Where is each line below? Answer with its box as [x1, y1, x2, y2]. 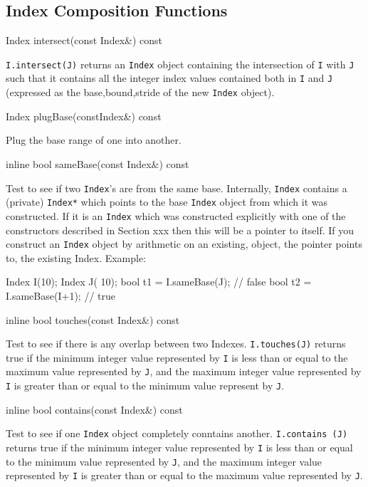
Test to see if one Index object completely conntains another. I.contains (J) [6, 426, 348, 441]
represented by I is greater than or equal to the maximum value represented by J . [6, 468, 363, 483]
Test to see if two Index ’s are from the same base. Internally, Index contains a [6, 180, 347, 195]
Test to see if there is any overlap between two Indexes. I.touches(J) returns [6, 336, 346, 351]
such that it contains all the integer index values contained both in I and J [6, 70, 333, 85]
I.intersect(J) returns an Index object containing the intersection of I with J [6, 56, 354, 71]
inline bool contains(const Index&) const [6, 402, 183, 417]
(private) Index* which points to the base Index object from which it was [6, 194, 327, 209]
